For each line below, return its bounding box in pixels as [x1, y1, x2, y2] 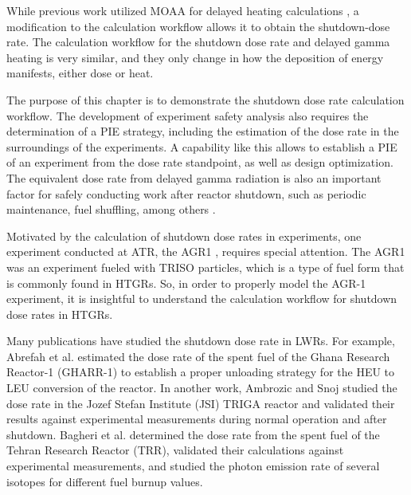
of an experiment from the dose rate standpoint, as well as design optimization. [6, 154, 393, 171]
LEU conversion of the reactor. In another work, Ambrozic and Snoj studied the [6, 379, 397, 396]
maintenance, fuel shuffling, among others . [6, 201, 216, 218]
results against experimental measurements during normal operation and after [6, 411, 387, 427]
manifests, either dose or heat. [6, 65, 154, 81]
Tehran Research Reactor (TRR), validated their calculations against [6, 442, 344, 458]
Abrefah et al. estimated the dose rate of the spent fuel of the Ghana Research [6, 348, 390, 364]
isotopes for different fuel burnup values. [6, 473, 203, 489]
